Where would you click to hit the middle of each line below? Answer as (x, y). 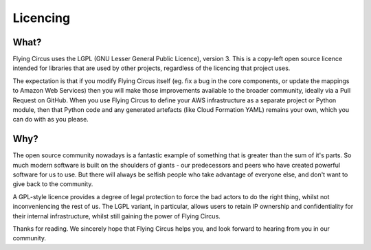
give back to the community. (53, 184)
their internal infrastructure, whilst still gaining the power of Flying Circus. (117, 216)
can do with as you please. (50, 120)
